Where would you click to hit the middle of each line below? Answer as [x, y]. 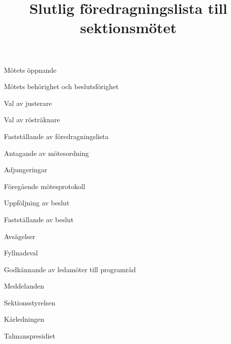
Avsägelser [20, 236]
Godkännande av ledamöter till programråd [70, 269]
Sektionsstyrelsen [30, 302]
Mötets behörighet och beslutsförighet [61, 86]
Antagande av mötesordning [47, 153]
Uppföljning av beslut [37, 203]
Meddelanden [24, 286]
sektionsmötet [128, 27]
